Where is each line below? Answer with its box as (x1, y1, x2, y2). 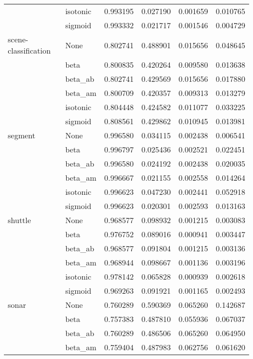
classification (8, 45, 51, 56)
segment (8, 130, 36, 141)
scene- (8, 34, 28, 45)
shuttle (8, 214, 31, 226)
